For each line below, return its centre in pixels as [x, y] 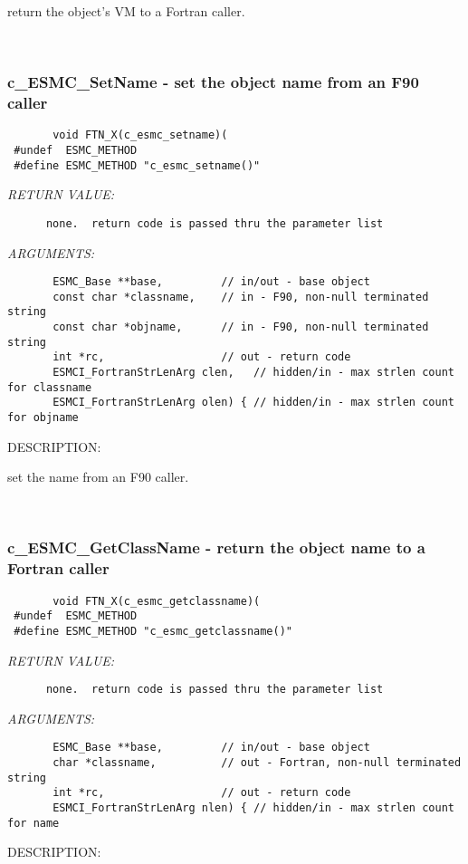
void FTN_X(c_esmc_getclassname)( [157, 601]
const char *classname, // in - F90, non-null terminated [241, 297]
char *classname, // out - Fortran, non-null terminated [257, 763]
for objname [43, 418]
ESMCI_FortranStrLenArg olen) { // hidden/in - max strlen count [253, 403]
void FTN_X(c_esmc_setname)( [140, 135]
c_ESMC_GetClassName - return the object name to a [216, 547]
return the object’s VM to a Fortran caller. [126, 11]
